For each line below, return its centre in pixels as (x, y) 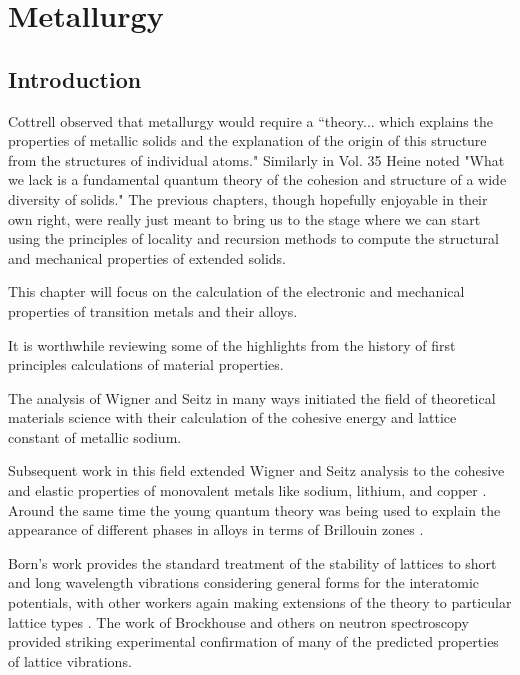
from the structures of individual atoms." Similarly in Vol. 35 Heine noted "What (256, 159)
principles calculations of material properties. (146, 364)
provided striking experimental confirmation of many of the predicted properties (253, 641)
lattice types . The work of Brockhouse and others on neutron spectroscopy (238, 621)
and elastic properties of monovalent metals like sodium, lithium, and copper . (247, 490)
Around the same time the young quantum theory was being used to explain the (254, 509)
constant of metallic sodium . (95, 436)
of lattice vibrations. (70, 660)
